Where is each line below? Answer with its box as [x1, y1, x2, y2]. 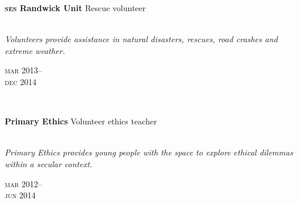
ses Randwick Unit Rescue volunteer [5, 2, 146, 13]
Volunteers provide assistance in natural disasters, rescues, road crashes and [5, 33, 278, 45]
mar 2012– [5, 177, 42, 190]
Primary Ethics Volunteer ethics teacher [5, 115, 157, 127]
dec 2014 [5, 75, 37, 87]
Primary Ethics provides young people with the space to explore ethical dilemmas [5, 146, 293, 158]
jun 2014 [5, 189, 36, 201]
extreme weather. [5, 44, 65, 56]
